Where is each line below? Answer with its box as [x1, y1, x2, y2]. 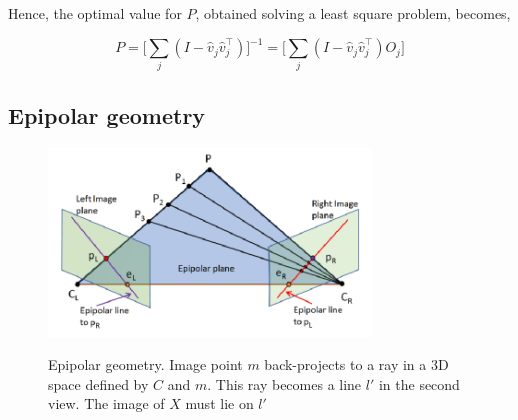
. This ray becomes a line [207, 373, 362, 394]
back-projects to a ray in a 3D [264, 354, 449, 375]
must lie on [185, 393, 254, 414]
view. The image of [48, 393, 165, 414]
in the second [378, 373, 460, 394]
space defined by [48, 373, 149, 394]
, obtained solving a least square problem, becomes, [195, 3, 511, 23]
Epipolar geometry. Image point [48, 354, 243, 375]
